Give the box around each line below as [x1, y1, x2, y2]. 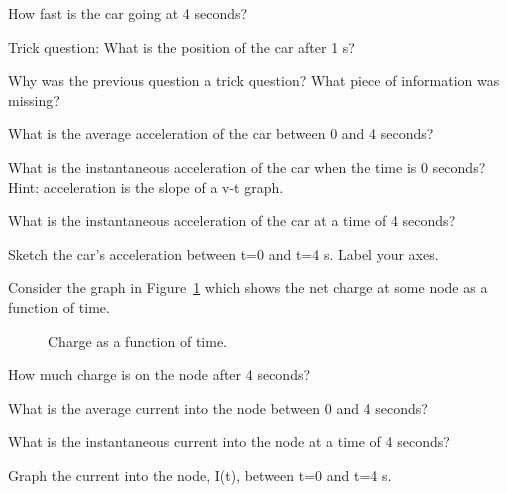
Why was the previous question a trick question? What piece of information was [8, 70, 500, 91]
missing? [8, 89, 60, 110]
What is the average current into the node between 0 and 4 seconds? [8, 397, 428, 418]
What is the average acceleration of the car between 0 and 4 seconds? [8, 123, 434, 144]
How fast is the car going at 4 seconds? [8, 3, 248, 23]
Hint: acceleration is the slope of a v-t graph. [8, 176, 284, 197]
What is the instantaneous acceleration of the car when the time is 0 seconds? [8, 156, 486, 177]
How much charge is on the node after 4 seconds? [8, 364, 311, 385]
